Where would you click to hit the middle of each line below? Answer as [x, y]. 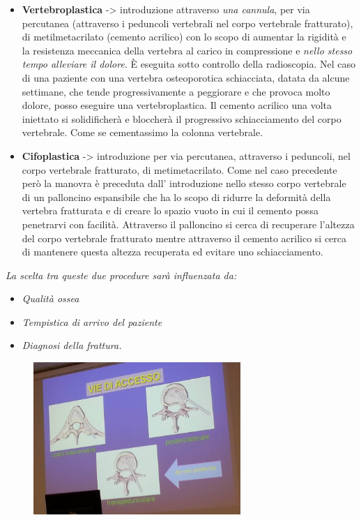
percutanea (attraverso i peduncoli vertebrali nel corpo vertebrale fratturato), [187, 23]
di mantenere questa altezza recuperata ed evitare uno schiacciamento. [172, 252]
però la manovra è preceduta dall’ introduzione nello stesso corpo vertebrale [184, 183]
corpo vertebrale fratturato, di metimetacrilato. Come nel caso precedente [179, 169]
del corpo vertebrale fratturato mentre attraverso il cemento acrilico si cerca [184, 238]
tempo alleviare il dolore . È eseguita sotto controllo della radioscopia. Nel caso [189, 64]
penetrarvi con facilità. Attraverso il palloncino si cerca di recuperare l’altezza [188, 224]
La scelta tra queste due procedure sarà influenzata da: [121, 275]
